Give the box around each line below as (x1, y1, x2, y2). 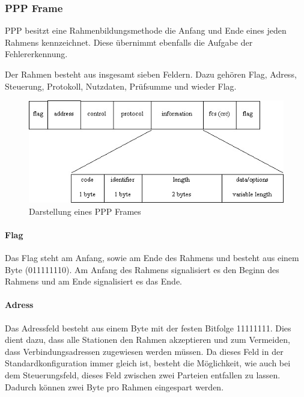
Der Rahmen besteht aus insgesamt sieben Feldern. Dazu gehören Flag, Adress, (5, 68, 297, 80)
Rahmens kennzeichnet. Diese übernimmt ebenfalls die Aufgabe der (5, 35, 253, 48)
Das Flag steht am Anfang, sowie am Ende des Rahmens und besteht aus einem (5, 251, 299, 264)
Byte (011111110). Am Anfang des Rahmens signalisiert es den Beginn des (5, 263, 279, 275)
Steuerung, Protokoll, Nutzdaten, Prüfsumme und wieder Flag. (5, 79, 237, 92)
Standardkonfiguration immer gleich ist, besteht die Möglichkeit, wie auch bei (5, 357, 291, 369)
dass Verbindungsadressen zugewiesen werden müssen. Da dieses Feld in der (5, 345, 284, 357)
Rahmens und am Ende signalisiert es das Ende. (5, 275, 183, 288)
